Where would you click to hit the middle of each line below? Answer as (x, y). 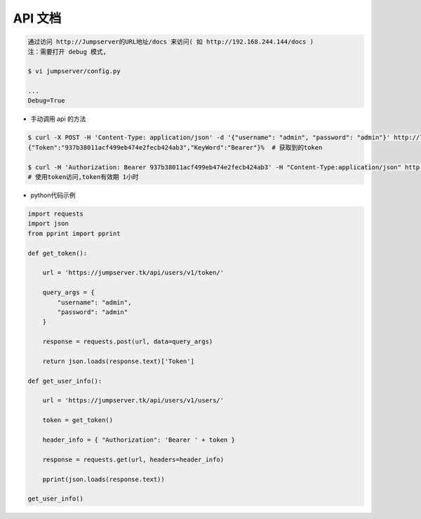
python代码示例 (53, 195)
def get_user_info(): (65, 381)
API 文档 (37, 18)
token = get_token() (78, 420)
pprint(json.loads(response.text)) (103, 479)
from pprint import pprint (74, 233)
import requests (56, 213)
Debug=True (46, 101)
